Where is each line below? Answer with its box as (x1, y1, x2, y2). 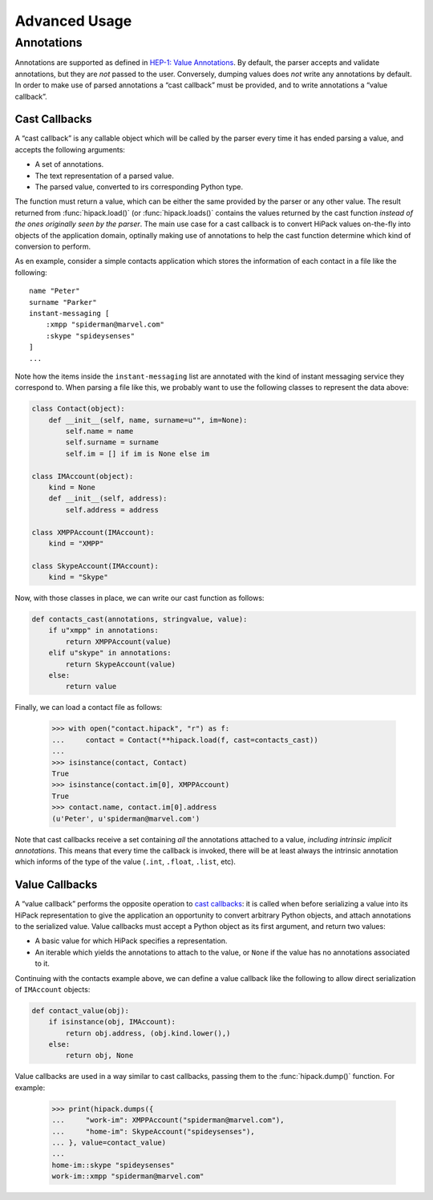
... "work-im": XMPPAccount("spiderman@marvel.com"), (51, 1116, 285, 1125)
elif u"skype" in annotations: (48, 648, 172, 658)
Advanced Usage (14, 12, 132, 30)
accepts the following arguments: (14, 144, 126, 154)
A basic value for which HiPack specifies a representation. (34, 936, 228, 946)
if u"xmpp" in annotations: (48, 626, 160, 635)
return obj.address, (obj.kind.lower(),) (65, 1028, 231, 1038)
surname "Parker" (29, 298, 97, 306)
